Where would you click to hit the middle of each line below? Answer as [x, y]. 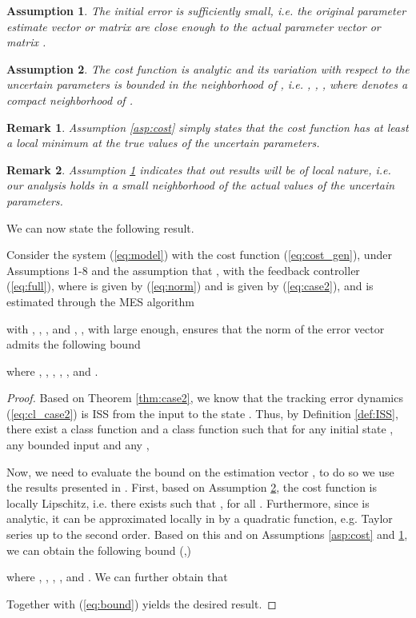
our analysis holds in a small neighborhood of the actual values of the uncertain [201, 185]
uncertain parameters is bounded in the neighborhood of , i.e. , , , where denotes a [207, 84]
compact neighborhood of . [70, 100]
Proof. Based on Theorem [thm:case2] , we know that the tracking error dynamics [205, 398]
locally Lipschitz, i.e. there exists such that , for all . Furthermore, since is [188, 502]
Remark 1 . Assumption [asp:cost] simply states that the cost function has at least [208, 127]
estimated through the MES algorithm [100, 301]
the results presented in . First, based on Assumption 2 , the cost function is [192, 487]
